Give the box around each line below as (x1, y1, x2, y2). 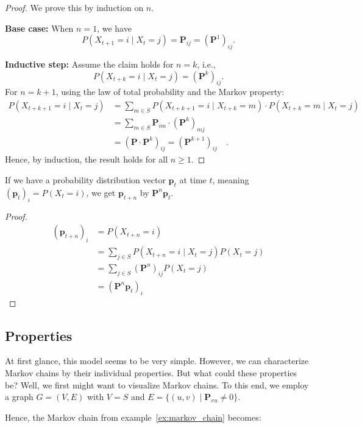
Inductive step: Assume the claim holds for (5, 57, 174, 70)
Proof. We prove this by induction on (5, 1, 144, 13)
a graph (5, 390, 34, 403)
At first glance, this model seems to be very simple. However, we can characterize (5, 354, 309, 367)
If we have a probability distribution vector (5, 174, 166, 186)
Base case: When (5, 21, 74, 34)
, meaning (212, 174, 249, 186)
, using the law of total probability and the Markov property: (55, 85, 285, 98)
